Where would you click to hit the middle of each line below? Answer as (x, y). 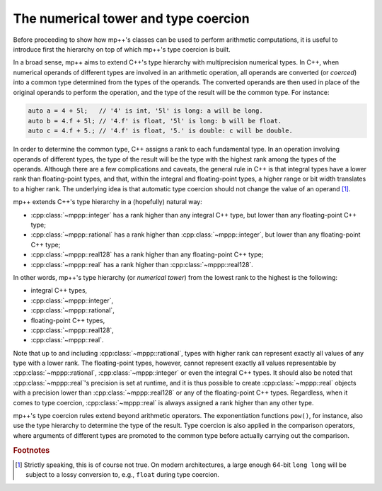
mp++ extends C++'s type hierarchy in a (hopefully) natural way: (108, 202)
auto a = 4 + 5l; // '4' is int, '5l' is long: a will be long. (145, 111)
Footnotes (31, 450)
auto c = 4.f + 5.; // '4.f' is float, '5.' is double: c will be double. (161, 131)
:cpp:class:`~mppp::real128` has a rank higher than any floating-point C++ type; (147, 254)
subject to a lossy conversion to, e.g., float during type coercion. (122, 475)
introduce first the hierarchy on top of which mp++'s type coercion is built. (122, 49)
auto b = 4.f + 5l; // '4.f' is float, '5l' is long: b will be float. (155, 121)
